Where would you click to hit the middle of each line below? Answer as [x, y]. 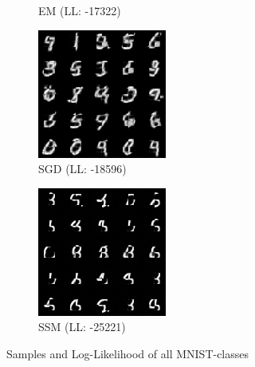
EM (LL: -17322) [80, 10]
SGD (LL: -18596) [82, 169]
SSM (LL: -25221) [82, 327]
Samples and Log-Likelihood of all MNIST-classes [128, 353]
